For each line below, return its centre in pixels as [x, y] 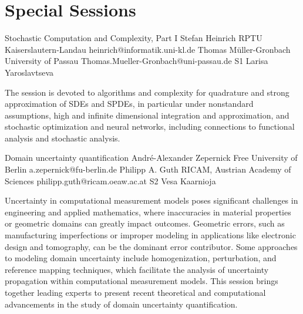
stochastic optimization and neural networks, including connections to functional [150, 126]
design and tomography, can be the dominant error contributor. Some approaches [151, 246]
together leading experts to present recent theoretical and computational [135, 292]
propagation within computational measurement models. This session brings [142, 281]
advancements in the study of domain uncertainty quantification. [121, 304]
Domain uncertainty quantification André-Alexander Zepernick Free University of [151, 158]
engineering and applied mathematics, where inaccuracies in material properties [148, 212]
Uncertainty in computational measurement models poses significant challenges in [151, 200]
